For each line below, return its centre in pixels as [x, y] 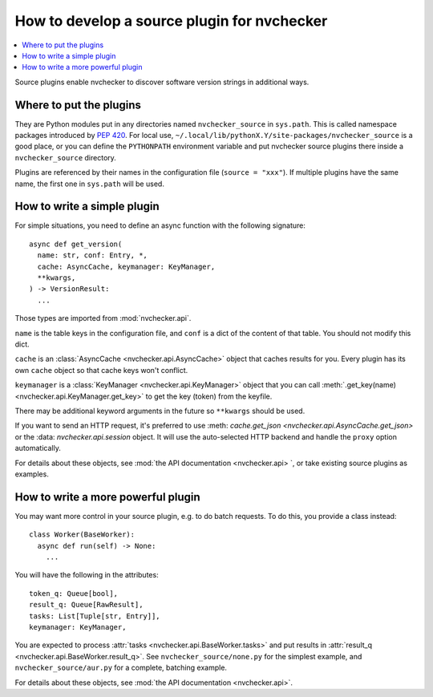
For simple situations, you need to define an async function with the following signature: [160, 225]
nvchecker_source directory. [65, 157]
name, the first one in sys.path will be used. [89, 184]
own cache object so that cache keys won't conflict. [101, 370]
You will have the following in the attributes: [87, 575]
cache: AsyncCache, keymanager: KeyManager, [126, 266]
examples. [32, 474]
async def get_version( [76, 244]
